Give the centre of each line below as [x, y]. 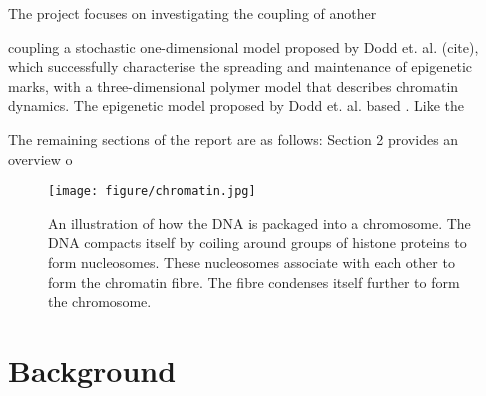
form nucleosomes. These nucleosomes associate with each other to [251, 262]
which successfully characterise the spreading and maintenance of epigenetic [240, 66]
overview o [40, 158]
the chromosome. [100, 301]
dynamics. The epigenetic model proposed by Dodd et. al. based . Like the [236, 105]
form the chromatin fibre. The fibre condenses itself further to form [254, 281]
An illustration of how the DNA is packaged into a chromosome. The [259, 222]
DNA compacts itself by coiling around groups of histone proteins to [257, 242]
